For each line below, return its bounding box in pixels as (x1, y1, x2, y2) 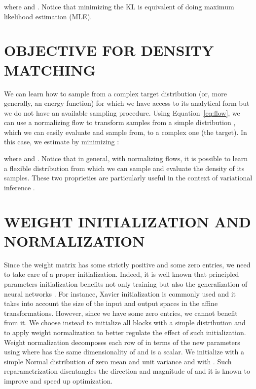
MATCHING (4, 59, 96, 80)
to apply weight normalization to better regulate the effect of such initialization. (4, 327, 246, 337)
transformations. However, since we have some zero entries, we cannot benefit (4, 307, 238, 318)
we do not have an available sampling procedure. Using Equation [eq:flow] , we (4, 107, 240, 118)
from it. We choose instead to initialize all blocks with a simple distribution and (4, 317, 246, 328)
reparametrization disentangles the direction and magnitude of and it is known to (4, 366, 250, 376)
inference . (4, 182, 35, 192)
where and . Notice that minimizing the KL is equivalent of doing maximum (4, 1, 234, 11)
